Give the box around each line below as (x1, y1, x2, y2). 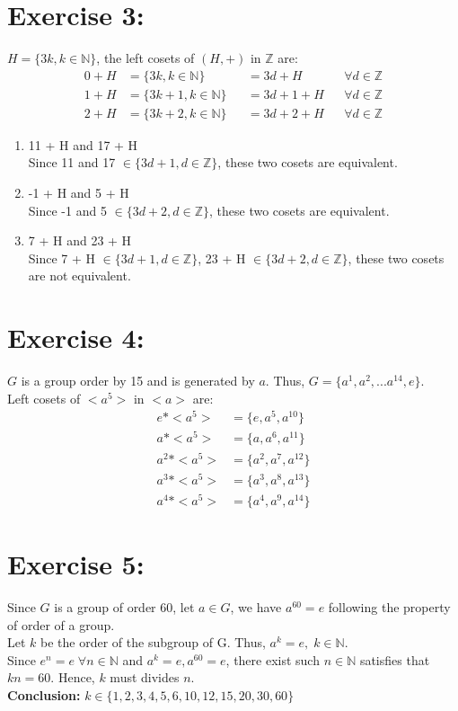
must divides (110, 668, 180, 687)
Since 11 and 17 (28, 153, 116, 172)
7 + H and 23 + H (28, 231, 132, 250)
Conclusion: (7, 685, 81, 704)
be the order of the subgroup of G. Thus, (40, 633, 266, 652)
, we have (230, 597, 282, 616)
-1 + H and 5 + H (28, 183, 129, 201)
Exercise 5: (7, 546, 145, 582)
